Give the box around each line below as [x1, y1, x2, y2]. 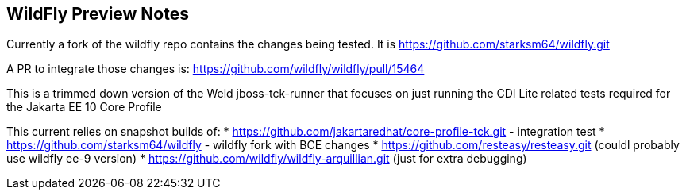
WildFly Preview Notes [6, 4, 190, 24]
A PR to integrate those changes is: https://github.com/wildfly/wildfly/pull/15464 [6, 62, 425, 76]
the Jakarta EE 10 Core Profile [6, 100, 162, 114]
